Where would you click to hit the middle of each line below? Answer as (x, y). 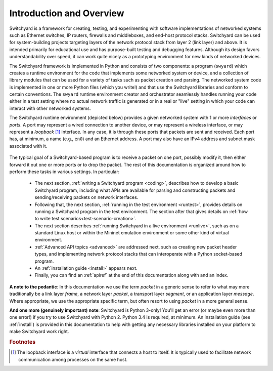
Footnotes (22, 342)
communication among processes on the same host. (73, 359)
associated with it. (28, 146)
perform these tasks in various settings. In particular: (64, 172)
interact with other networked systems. (50, 108)
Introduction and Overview (67, 13)
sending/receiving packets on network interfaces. (86, 197)
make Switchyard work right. (39, 332)
